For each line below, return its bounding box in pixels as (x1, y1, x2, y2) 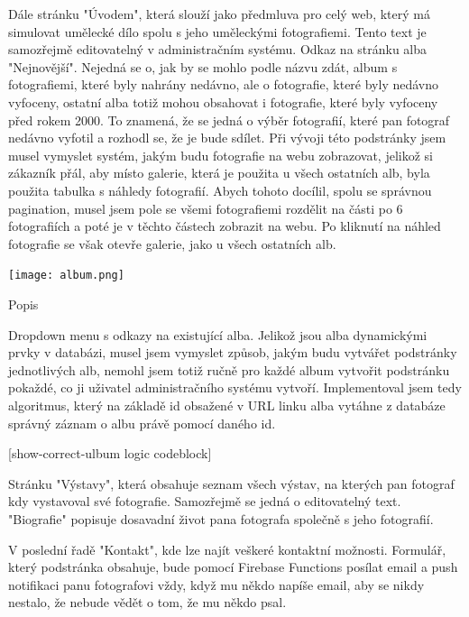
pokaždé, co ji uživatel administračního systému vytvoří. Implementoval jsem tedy (8, 378, 462, 397)
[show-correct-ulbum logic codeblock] (8, 444, 212, 463)
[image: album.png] (8, 269, 124, 282)
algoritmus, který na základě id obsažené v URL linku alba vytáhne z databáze (8, 395, 446, 414)
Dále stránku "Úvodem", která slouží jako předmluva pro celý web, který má (8, 5, 430, 23)
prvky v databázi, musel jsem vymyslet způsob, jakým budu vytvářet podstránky (8, 343, 457, 362)
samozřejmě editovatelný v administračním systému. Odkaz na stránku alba (8, 40, 428, 59)
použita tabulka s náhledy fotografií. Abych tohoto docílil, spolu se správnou (8, 180, 432, 199)
